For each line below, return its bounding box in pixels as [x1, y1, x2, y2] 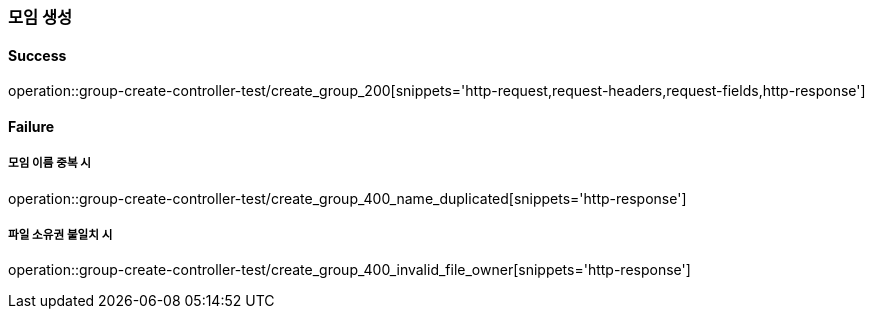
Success [8, 46, 67, 64]
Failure [8, 117, 55, 135]
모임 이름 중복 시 [8, 156, 92, 171]
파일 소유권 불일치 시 [8, 228, 113, 242]
